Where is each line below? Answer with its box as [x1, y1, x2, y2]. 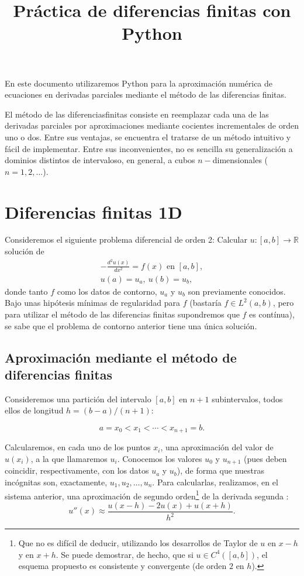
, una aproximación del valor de [160, 441, 274, 453]
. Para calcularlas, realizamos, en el [152, 476, 278, 488]
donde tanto [5, 285, 48, 297]
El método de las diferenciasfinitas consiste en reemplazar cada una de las [5, 108, 269, 120]
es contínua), [249, 308, 295, 320]
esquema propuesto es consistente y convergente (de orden [18, 560, 227, 572]
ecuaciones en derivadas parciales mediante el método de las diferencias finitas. [5, 88, 286, 101]
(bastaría [189, 296, 222, 309]
